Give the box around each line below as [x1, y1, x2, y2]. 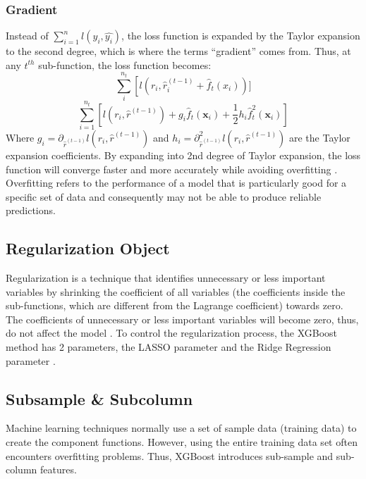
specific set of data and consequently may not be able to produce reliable [6, 189, 322, 204]
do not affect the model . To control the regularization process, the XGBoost [6, 325, 338, 340]
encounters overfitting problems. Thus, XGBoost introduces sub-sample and [6, 448, 334, 463]
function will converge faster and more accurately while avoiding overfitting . [6, 161, 338, 176]
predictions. [6, 203, 56, 218]
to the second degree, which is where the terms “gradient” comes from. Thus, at [6, 44, 351, 58]
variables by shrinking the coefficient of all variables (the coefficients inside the [6, 284, 346, 299]
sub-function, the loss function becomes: [38, 57, 212, 72]
